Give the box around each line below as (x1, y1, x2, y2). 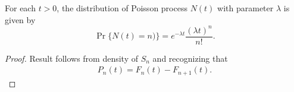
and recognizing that (152, 52, 228, 64)
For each (5, 2, 36, 14)
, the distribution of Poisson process (57, 2, 187, 14)
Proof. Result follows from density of (5, 52, 139, 64)
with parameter (217, 2, 274, 14)
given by (5, 13, 36, 26)
